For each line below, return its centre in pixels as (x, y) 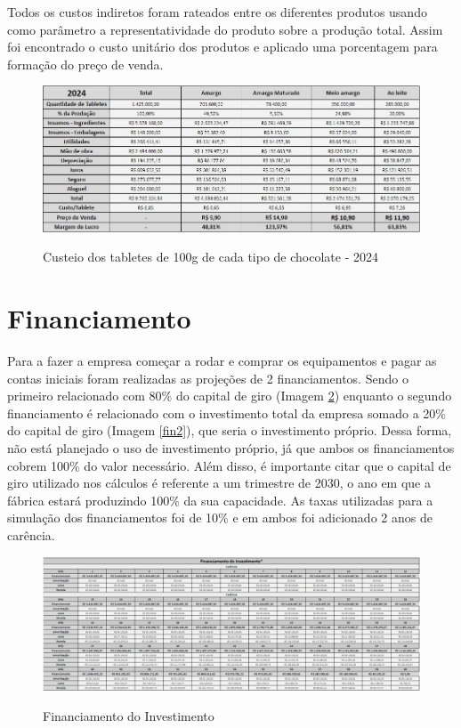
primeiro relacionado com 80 (85, 396)
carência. (31, 534)
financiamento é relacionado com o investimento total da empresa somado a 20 (222, 413)
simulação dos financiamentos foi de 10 (113, 518)
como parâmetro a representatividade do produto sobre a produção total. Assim (225, 29)
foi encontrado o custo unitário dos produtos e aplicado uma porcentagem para (222, 47)
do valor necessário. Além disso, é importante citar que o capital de (267, 465)
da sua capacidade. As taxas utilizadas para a (308, 500)
